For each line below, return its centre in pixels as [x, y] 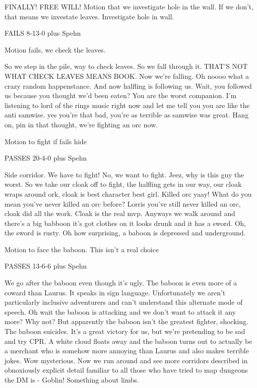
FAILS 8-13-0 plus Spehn [43, 33]
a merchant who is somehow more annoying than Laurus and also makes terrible [127, 351]
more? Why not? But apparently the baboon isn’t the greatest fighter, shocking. [127, 321]
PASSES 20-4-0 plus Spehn [46, 158]
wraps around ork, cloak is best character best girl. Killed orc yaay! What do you [128, 194]
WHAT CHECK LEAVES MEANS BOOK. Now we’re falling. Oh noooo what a [127, 76]
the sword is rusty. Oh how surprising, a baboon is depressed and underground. [125, 233]
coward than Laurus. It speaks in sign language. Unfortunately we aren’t [115, 292]
